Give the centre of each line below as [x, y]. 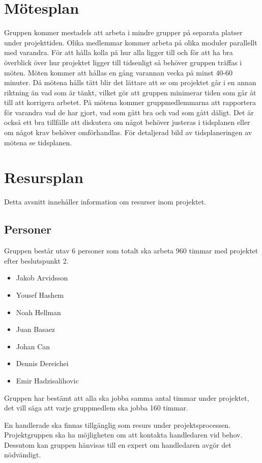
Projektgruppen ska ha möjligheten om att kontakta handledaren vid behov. [123, 435]
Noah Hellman [38, 312]
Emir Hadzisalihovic [47, 380]
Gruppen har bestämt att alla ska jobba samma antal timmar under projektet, [127, 397]
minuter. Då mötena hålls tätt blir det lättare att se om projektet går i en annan [130, 82]
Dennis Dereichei [42, 363]
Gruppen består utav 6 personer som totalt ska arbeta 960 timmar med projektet [131, 251]
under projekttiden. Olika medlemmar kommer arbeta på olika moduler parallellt [131, 42]
